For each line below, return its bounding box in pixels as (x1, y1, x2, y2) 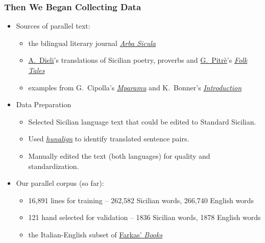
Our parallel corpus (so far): (16, 178, 104, 188)
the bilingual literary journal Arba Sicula (28, 37, 156, 48)
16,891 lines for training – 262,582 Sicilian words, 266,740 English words (28, 195, 254, 205)
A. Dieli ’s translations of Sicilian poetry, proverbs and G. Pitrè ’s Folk (28, 55, 248, 65)
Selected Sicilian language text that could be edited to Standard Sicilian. (28, 116, 256, 127)
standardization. (28, 160, 79, 171)
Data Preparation (16, 99, 71, 110)
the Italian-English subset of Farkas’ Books (28, 229, 162, 239)
